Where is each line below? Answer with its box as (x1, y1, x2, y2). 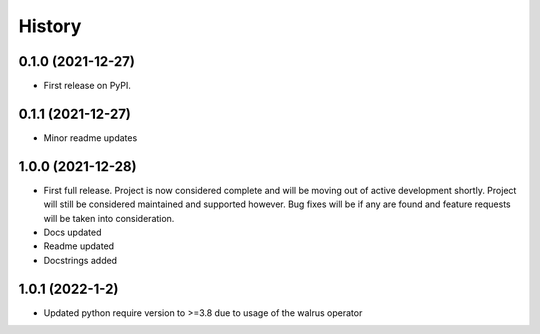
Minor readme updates (43, 131, 138, 144)
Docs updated (43, 226, 102, 239)
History (18, 15, 82, 37)
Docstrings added (43, 254, 118, 266)
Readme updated (43, 240, 115, 252)
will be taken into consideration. (43, 212, 175, 224)
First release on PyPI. (43, 80, 132, 92)
